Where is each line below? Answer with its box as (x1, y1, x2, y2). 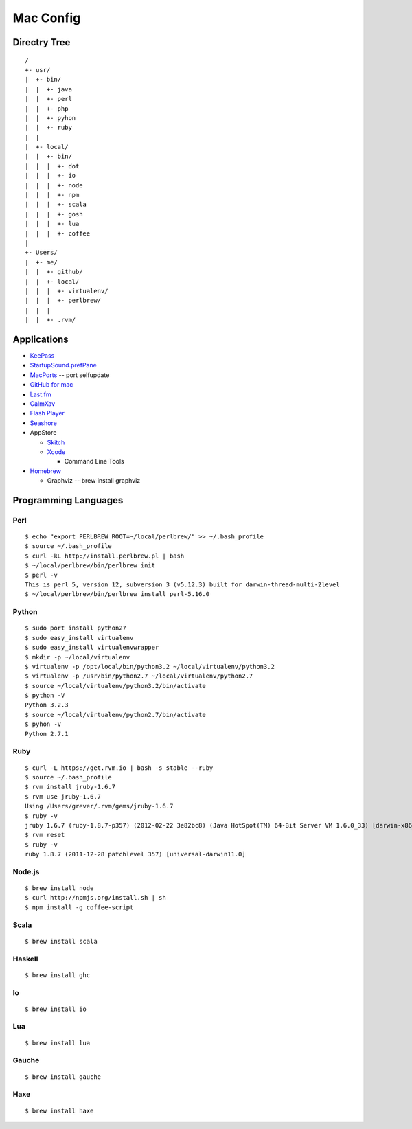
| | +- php (25, 104, 69, 113)
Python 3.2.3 (25, 701, 69, 709)
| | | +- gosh (25, 210, 83, 218)
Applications (12, 333, 69, 345)
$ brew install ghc (25, 971, 91, 979)
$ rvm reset (25, 831, 65, 839)
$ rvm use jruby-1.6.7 (25, 792, 102, 800)
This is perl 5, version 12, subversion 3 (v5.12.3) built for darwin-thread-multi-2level (25, 581, 340, 589)
